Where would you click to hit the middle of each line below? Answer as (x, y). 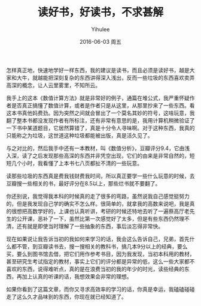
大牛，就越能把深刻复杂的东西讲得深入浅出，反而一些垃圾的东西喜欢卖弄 (106, 77)
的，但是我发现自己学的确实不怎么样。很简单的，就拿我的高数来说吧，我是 (98, 203)
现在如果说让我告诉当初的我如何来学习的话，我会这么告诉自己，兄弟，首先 (98, 239)
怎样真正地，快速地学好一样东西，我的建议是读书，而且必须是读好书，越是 (98, 70)
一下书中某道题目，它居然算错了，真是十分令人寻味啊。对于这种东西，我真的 (100, 128)
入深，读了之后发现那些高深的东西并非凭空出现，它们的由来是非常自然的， (98, 155)
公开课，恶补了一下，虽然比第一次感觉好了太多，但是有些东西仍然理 (100, 218)
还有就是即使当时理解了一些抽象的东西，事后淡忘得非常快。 (90, 226)
